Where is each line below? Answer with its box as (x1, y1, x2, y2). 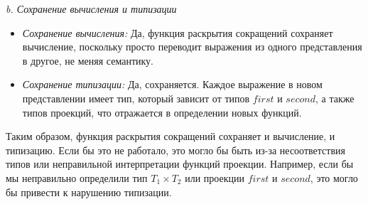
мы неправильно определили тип (6, 170, 148, 185)
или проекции (185, 170, 244, 185)
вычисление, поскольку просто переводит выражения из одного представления (22, 39, 362, 54)
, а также (315, 90, 355, 105)
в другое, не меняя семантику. (22, 53, 153, 68)
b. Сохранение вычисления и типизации (6, 1, 177, 16)
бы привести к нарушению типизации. (6, 184, 172, 199)
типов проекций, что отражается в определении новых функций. (22, 104, 302, 119)
